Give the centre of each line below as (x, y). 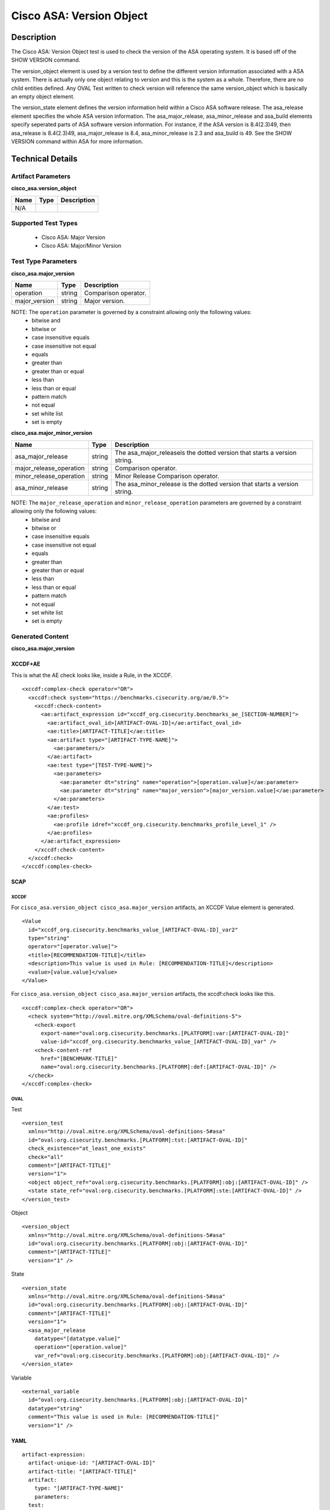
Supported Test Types (44, 223)
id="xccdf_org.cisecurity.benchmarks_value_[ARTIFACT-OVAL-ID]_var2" (133, 930)
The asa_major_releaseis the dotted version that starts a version (206, 452)
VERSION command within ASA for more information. (77, 141)
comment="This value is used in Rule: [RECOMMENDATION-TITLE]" (124, 1417)
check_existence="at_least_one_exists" (87, 1149)
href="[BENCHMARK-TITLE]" (79, 1059)
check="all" (46, 1157)
